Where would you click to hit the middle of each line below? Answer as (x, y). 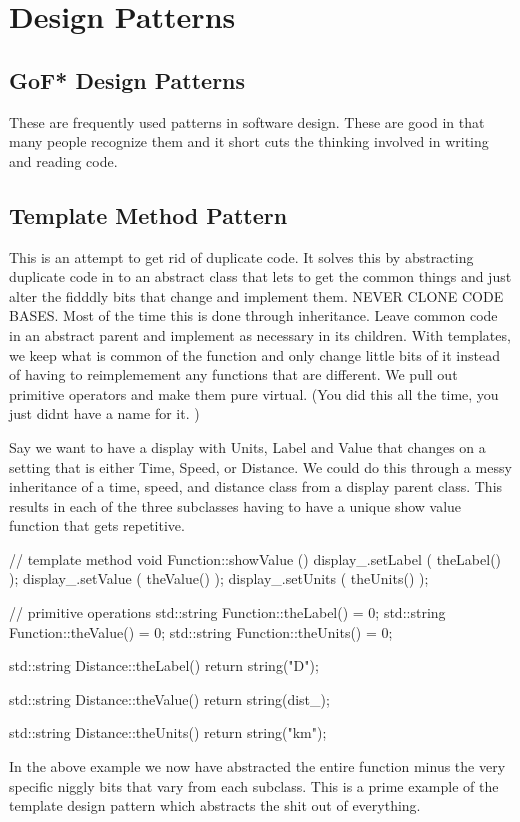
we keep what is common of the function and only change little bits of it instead (254, 354)
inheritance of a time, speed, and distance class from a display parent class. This (256, 486)
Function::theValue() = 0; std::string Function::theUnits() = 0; (201, 631)
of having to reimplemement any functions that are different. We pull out (233, 374)
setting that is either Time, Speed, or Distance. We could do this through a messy (260, 466)
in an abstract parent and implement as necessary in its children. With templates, (260, 334)
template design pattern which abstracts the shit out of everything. (215, 805)
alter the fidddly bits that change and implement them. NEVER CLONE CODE (256, 295)
